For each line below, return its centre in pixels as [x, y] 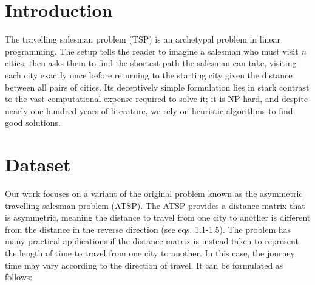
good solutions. [33, 122]
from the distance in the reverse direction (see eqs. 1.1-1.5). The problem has [148, 229]
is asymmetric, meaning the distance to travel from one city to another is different [158, 217]
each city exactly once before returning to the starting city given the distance [149, 74]
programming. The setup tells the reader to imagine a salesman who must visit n [156, 51]
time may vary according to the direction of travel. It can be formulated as [144, 265]
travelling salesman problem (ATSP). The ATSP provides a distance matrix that [155, 205]
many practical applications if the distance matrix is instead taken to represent [152, 241]
